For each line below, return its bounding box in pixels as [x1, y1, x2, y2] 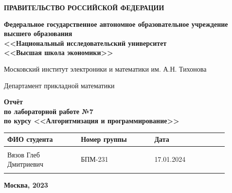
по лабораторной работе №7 [4, 106, 93, 116]
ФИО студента [7, 134, 53, 144]
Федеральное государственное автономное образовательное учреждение [4, 19, 228, 29]
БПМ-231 [81, 154, 108, 164]
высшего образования [4, 28, 72, 39]
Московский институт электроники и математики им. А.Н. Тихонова [4, 63, 207, 74]
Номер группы [81, 134, 127, 144]
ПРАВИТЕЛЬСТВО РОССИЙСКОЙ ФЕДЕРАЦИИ [4, 2, 164, 12]
